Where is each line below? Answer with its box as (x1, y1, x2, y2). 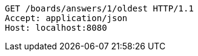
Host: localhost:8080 (5, 23, 107, 33)
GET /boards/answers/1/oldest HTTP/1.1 (5, 4, 194, 13)
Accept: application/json (5, 13, 128, 23)
